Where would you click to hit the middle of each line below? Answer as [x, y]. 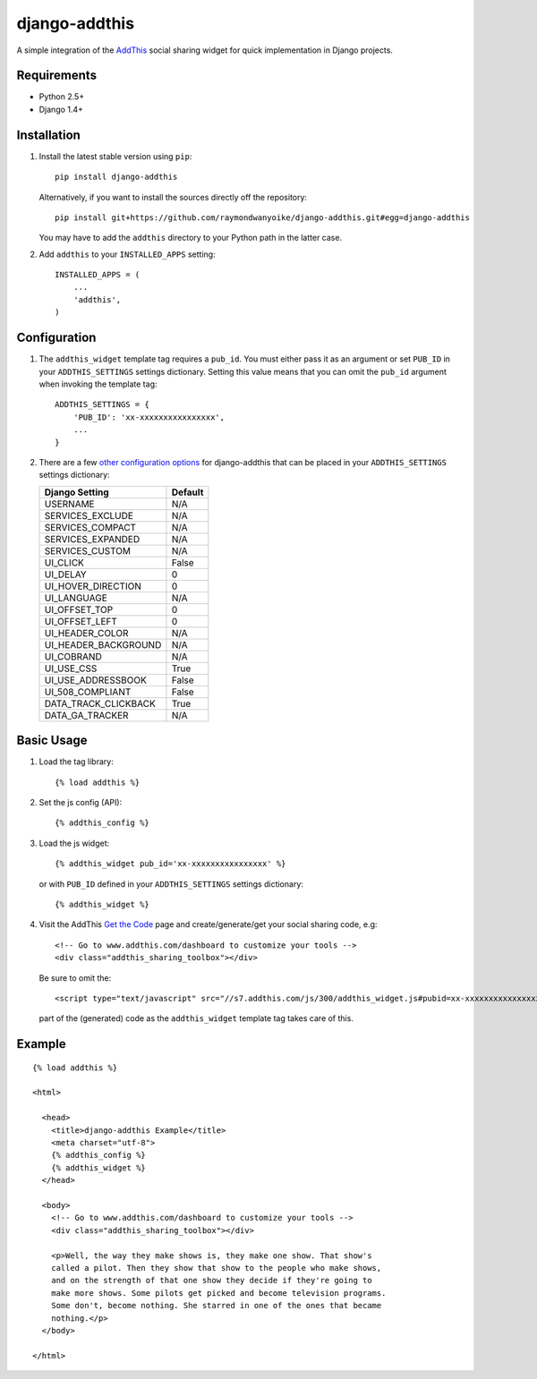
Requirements [57, 76]
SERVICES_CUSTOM [88, 550]
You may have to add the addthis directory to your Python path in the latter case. [191, 238]
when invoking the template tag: [98, 384]
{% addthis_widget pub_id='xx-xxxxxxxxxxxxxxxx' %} [170, 864]
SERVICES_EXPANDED [92, 539]
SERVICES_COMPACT [90, 527]
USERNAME [69, 504]
